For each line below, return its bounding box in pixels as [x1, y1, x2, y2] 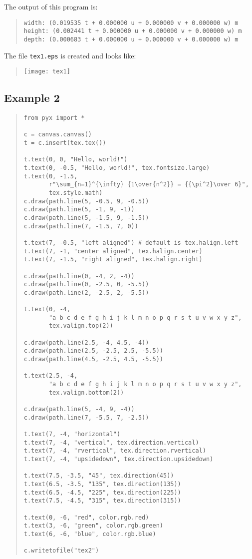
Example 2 [4, 90, 60, 105]
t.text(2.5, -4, [23, 372, 78, 380]
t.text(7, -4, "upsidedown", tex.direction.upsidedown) [23, 455, 214, 463]
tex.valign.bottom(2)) [48, 389, 124, 396]
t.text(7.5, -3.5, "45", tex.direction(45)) [23, 472, 174, 480]
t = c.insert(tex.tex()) [23, 139, 106, 147]
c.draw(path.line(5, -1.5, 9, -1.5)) [23, 214, 149, 221]
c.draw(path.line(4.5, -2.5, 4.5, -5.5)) [23, 356, 163, 363]
